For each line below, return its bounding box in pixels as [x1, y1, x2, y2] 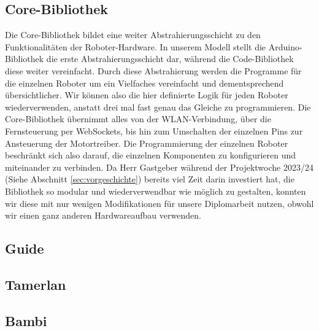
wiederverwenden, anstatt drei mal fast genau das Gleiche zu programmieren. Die [5, 100, 311, 113]
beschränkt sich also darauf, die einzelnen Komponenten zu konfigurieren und [5, 149, 296, 162]
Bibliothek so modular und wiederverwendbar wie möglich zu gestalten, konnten [5, 184, 306, 197]
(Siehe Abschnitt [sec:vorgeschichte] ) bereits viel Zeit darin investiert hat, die [5, 173, 294, 185]
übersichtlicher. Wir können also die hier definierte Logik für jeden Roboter [5, 88, 288, 101]
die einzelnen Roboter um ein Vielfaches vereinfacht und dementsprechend [5, 76, 284, 89]
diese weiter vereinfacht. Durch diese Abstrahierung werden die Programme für [5, 64, 302, 77]
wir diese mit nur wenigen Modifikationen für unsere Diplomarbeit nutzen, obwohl [5, 197, 314, 209]
